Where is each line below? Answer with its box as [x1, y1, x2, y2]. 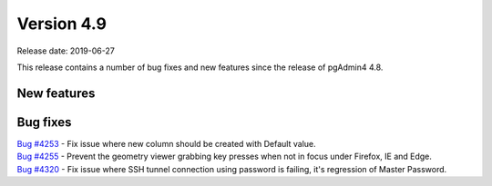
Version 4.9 [16, 14, 107, 34]
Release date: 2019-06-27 [16, 45, 116, 56]
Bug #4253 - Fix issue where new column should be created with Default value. [16, 138, 316, 149]
